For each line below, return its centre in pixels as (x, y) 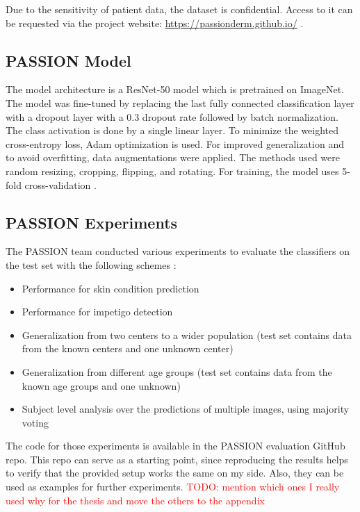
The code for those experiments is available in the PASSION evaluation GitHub (175, 446)
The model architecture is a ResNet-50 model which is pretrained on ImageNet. (175, 89)
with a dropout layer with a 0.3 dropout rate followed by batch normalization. (172, 116)
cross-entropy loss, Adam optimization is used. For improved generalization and (175, 143)
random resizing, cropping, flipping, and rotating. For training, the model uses (172, 171)
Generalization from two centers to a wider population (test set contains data (187, 335)
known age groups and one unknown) (101, 385)
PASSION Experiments (92, 222)
